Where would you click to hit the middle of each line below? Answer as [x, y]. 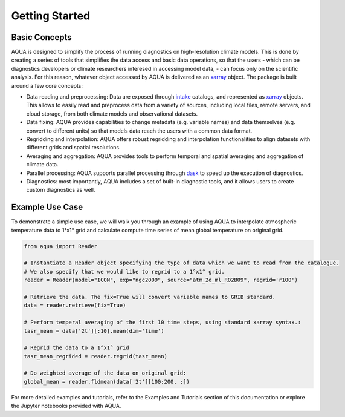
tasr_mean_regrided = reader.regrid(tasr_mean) [95, 356]
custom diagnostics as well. [61, 190]
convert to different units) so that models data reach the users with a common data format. [139, 131]
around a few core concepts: [47, 85]
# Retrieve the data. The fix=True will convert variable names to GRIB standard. [150, 297]
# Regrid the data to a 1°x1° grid [76, 348]
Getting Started [51, 16]
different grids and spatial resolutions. [73, 148]
